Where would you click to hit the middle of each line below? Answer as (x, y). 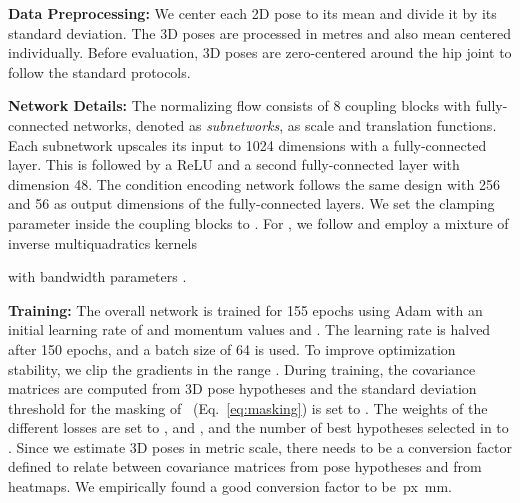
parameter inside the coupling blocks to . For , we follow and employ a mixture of (258, 222)
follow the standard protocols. (99, 71)
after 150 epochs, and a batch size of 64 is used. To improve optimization (232, 348)
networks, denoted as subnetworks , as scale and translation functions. (285, 124)
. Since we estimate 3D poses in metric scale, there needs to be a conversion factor (260, 446)
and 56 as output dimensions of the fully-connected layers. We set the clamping (251, 203)
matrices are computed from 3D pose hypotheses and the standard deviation (242, 388)
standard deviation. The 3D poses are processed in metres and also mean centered (259, 32)
